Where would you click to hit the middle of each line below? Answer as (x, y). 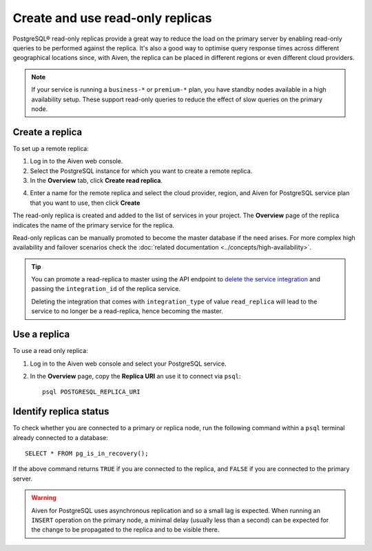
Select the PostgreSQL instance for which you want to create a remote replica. (141, 171)
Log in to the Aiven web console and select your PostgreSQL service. (128, 363)
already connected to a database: (60, 437)
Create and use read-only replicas (112, 18)
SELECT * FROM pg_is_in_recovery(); (87, 454)
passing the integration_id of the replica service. (106, 289)
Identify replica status (61, 411)
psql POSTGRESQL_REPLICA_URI (91, 392)
